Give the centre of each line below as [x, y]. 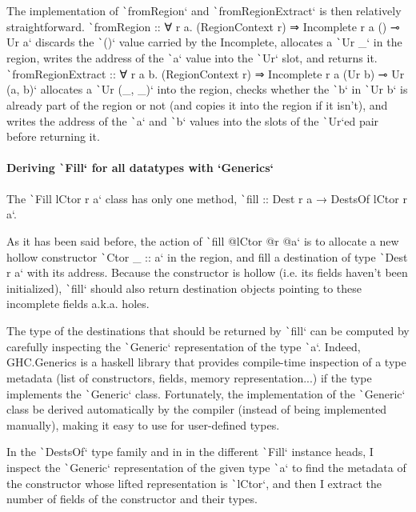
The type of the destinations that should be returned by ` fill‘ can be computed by [208, 331]
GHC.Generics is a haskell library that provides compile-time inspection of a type [206, 362]
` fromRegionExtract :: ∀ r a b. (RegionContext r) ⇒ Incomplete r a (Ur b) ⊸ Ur [206, 73]
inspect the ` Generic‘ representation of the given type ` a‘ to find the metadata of [206, 468]
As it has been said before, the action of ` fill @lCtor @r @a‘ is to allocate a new [203, 240]
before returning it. [53, 136]
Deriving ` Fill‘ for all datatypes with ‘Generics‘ [140, 168]
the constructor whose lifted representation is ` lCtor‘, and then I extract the [194, 483]
